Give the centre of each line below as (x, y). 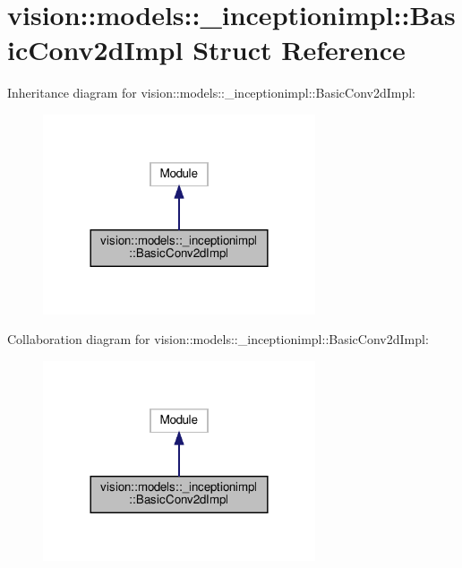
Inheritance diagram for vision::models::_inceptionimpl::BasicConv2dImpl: (211, 93)
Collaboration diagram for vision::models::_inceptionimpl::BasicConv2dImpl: (218, 339)
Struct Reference (299, 50)
